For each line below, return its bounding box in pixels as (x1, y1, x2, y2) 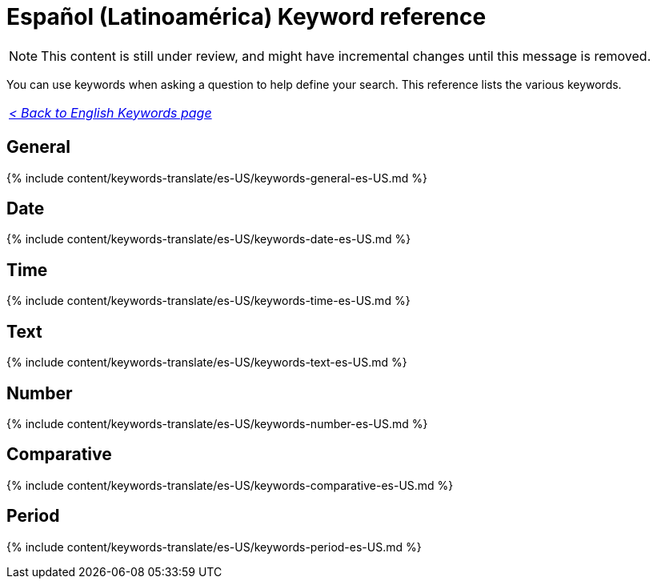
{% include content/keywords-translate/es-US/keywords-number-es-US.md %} (6, 416, 428, 431)
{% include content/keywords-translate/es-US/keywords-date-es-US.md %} (6, 232, 411, 246)
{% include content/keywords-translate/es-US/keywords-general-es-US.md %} (6, 170, 427, 185)
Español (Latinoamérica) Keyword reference (6, 3, 487, 30)
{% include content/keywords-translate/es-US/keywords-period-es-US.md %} (6, 539, 422, 554)
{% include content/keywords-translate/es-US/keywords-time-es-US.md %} (6, 294, 411, 308)
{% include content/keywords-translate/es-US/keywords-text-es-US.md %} (6, 355, 407, 370)
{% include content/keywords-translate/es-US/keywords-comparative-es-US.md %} (6, 478, 454, 492)
